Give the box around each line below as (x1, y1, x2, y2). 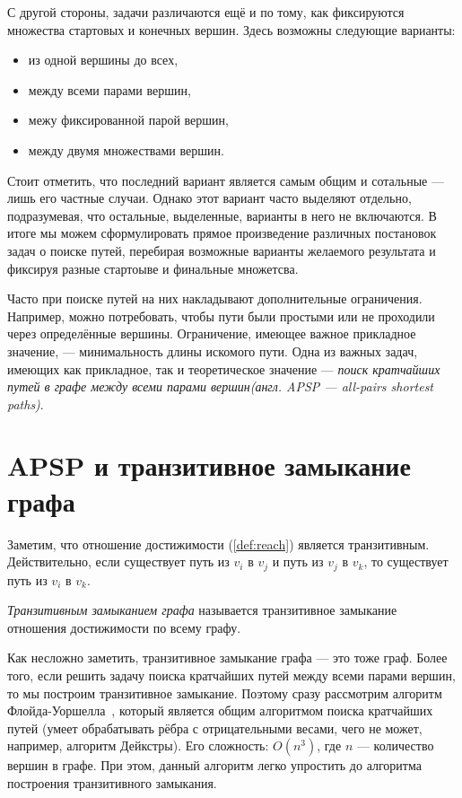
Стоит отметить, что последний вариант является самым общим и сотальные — (7, 171, 444, 189)
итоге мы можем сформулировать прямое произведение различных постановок (7, 224, 437, 242)
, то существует (363, 552, 449, 571)
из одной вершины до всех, (28, 50, 179, 69)
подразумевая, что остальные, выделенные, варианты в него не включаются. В (7, 206, 437, 224)
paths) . (7, 394, 44, 413)
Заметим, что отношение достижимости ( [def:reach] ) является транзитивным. (7, 534, 430, 553)
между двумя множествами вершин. (28, 140, 224, 159)
